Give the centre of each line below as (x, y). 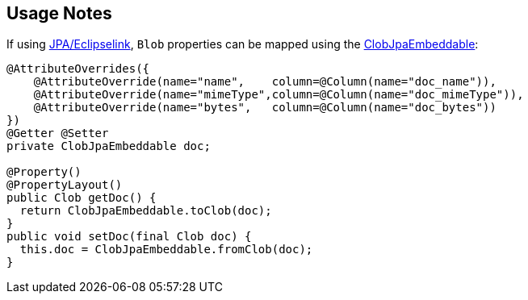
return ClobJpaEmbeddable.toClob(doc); (146, 211)
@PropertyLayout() (65, 185)
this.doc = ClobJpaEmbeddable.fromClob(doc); (166, 250)
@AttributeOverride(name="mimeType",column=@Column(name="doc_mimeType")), (279, 95)
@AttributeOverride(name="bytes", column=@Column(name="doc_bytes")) (265, 108)
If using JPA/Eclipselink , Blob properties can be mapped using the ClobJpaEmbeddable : (243, 44)
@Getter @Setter (58, 133)
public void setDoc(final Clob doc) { (129, 237)
